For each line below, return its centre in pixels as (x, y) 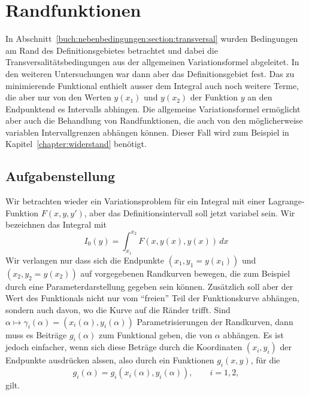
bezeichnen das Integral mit (56, 224)
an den (260, 97)
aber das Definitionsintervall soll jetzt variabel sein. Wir (192, 212)
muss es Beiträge (36, 334)
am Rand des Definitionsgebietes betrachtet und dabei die (112, 50)
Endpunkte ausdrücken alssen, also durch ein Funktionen (110, 360)
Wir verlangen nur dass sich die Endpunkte (85, 260)
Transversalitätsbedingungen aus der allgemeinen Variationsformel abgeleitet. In (152, 62)
